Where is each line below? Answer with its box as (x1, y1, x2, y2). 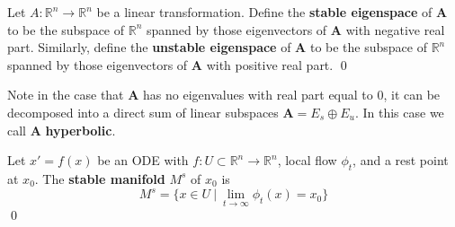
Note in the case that (7, 85, 124, 104)
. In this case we (354, 102, 444, 121)
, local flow (277, 151, 337, 170)
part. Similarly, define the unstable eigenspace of (7, 38, 291, 57)
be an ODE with (97, 151, 189, 170)
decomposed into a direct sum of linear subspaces (7, 102, 279, 121)
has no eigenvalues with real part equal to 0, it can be (143, 85, 441, 104)
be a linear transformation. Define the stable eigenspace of (96, 3, 433, 21)
